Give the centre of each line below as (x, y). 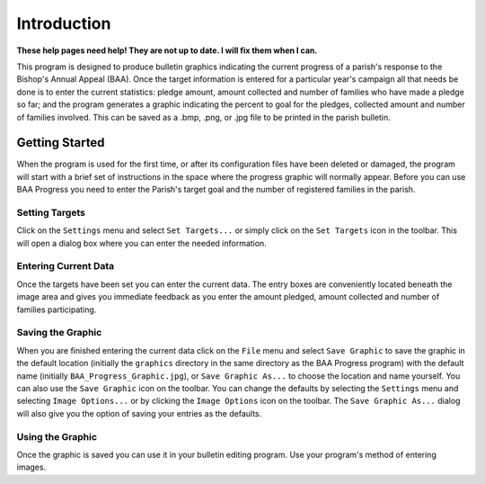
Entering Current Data (66, 266)
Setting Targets (51, 212)
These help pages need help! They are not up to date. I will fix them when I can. (167, 50)
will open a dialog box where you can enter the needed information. (141, 243)
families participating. (57, 309)
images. (31, 467)
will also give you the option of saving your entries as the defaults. (139, 413)
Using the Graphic (57, 436)
